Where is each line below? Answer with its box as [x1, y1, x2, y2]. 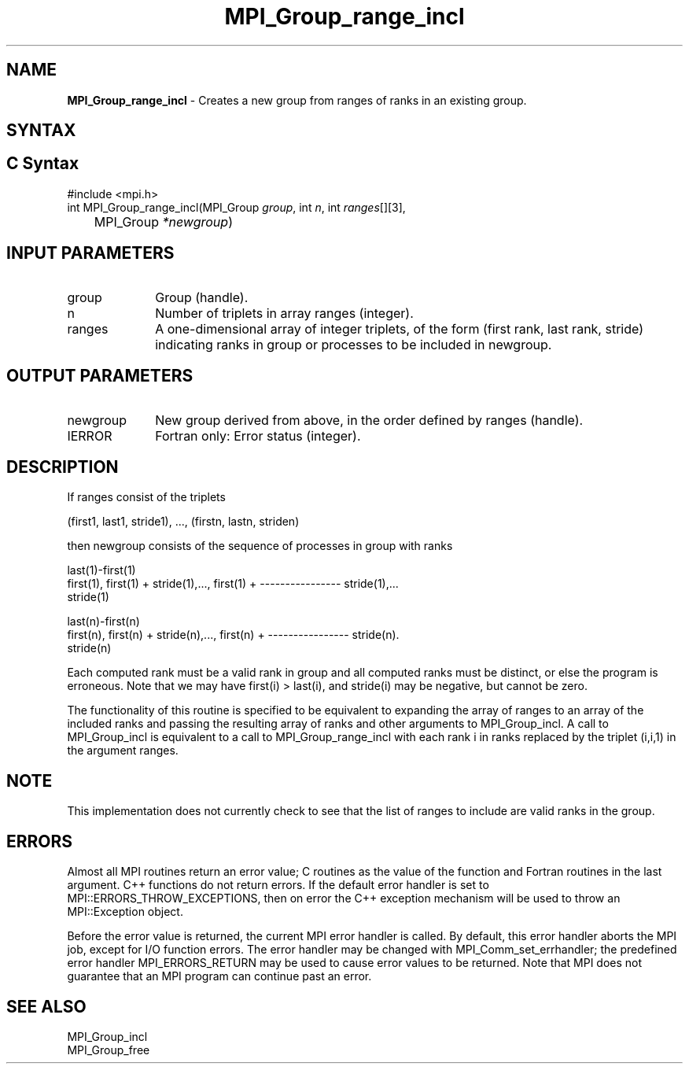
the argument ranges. [67, 743, 179, 758]
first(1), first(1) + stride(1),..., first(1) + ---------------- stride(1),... [67, 577, 399, 591]
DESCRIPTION [6, 456, 119, 477]
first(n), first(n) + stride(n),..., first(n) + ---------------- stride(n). [67, 628, 400, 642]
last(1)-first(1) [67, 563, 136, 577]
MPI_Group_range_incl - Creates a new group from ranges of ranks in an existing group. [67, 93, 527, 107]
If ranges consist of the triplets [67, 490, 226, 504]
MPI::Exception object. [67, 905, 183, 919]
